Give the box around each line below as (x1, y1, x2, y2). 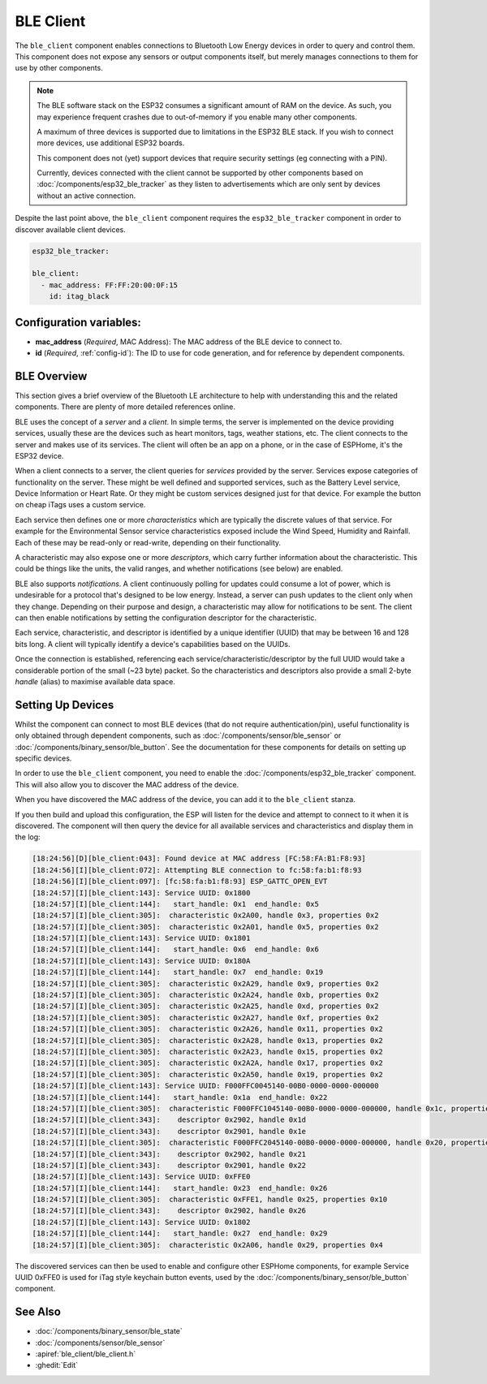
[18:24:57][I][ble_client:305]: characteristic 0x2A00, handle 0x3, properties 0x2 (32, 911, 379, 921)
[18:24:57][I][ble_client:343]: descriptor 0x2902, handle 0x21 (32, 1149, 307, 1158)
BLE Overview (15, 369, 88, 383)
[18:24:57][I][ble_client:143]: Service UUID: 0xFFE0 (32, 1172, 251, 1181)
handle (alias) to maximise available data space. (15, 676, 176, 686)
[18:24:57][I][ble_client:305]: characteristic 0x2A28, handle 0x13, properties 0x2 (32, 1036, 383, 1045)
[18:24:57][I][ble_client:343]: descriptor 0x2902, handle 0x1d (32, 1115, 307, 1124)
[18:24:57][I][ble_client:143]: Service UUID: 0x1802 (32, 1218, 251, 1227)
